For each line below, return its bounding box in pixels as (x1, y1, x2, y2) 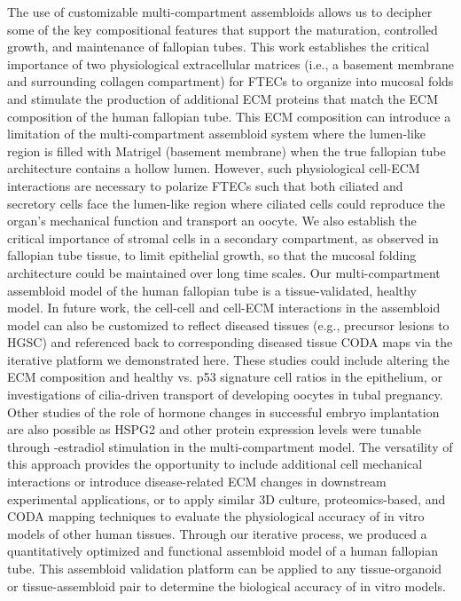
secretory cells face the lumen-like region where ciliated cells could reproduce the (7, 194, 445, 212)
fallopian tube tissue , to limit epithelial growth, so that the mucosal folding (7, 246, 417, 265)
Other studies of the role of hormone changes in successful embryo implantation (7, 402, 440, 421)
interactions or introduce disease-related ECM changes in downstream (7, 472, 387, 491)
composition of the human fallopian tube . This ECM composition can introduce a (7, 107, 451, 125)
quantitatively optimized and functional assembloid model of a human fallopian (7, 542, 438, 560)
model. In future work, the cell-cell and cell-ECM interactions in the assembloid (7, 298, 441, 317)
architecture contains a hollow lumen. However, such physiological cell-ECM (7, 159, 420, 178)
